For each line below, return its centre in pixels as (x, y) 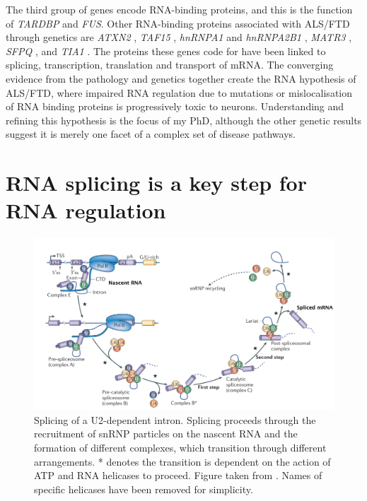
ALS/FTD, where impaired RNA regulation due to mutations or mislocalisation (179, 92)
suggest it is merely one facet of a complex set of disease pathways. (151, 134)
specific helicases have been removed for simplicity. (144, 489)
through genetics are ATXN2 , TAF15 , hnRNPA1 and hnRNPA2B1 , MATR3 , (179, 37)
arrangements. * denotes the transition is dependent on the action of (182, 461)
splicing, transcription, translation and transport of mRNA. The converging (170, 65)
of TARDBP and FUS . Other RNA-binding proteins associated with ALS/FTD (178, 23)
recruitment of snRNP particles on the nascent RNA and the (166, 434)
